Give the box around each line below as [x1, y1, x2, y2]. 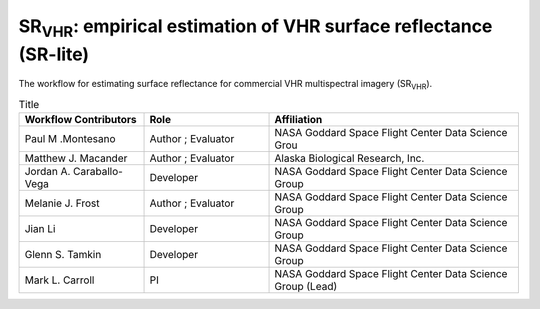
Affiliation [274, 113, 323, 127]
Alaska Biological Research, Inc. [274, 151, 425, 165]
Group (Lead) [274, 280, 338, 294]
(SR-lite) [18, 43, 90, 65]
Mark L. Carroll [24, 273, 95, 287]
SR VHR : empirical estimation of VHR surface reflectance [18, 15, 493, 41]
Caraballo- [73, 165, 124, 179]
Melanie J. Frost [24, 196, 100, 210]
